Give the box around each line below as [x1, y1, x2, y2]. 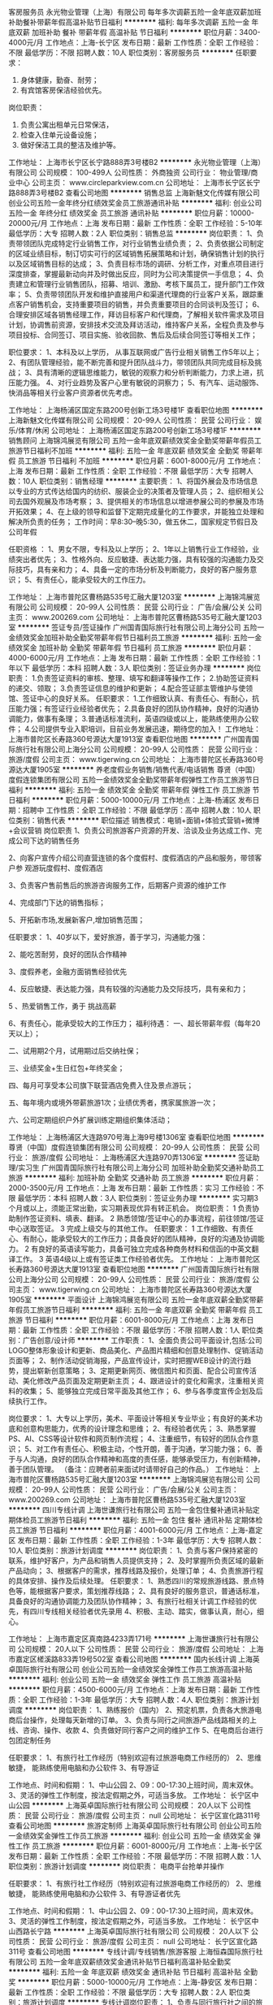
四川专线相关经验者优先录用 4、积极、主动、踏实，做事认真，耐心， [29, 1607, 258, 1616]
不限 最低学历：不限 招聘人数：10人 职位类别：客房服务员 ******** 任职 [8, 48, 250, 57]
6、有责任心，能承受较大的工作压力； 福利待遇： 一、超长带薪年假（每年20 [8, 1019, 261, 1028]
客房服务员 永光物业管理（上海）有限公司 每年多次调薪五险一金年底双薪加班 [8, 7, 262, 16]
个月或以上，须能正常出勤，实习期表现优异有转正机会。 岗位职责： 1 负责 [8, 1203, 253, 1213]
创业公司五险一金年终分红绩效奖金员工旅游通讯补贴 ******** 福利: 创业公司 [8, 198, 262, 207]
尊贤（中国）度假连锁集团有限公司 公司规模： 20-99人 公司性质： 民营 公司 [8, 1142, 260, 1152]
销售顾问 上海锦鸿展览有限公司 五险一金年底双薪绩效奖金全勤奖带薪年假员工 [8, 435, 262, 445]
